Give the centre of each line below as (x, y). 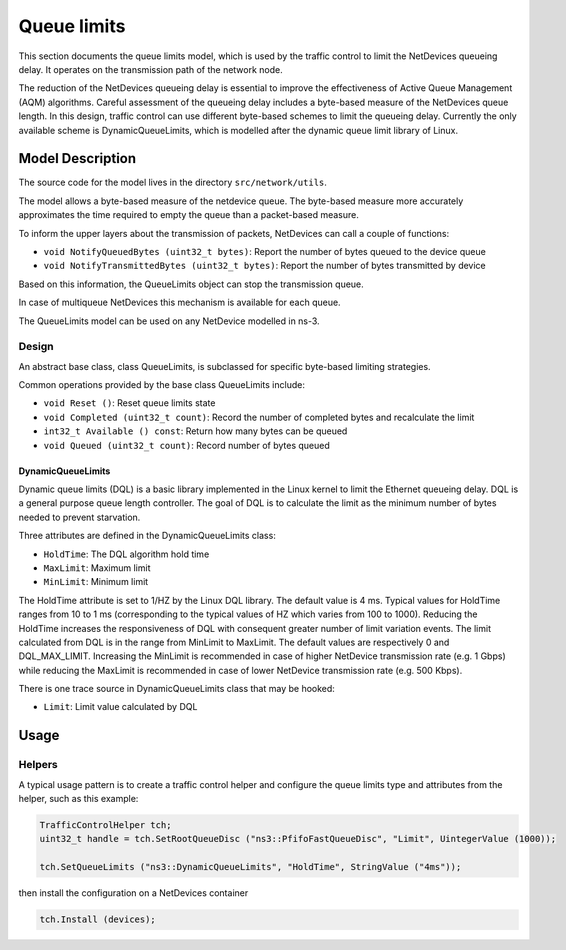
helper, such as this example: (78, 799)
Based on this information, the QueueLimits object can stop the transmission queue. (191, 284)
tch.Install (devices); (98, 919)
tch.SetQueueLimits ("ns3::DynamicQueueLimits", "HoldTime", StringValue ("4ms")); (250, 867)
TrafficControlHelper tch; (105, 825)
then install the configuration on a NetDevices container (133, 893)
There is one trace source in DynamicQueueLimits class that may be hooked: (176, 689)
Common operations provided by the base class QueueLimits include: (161, 385)
